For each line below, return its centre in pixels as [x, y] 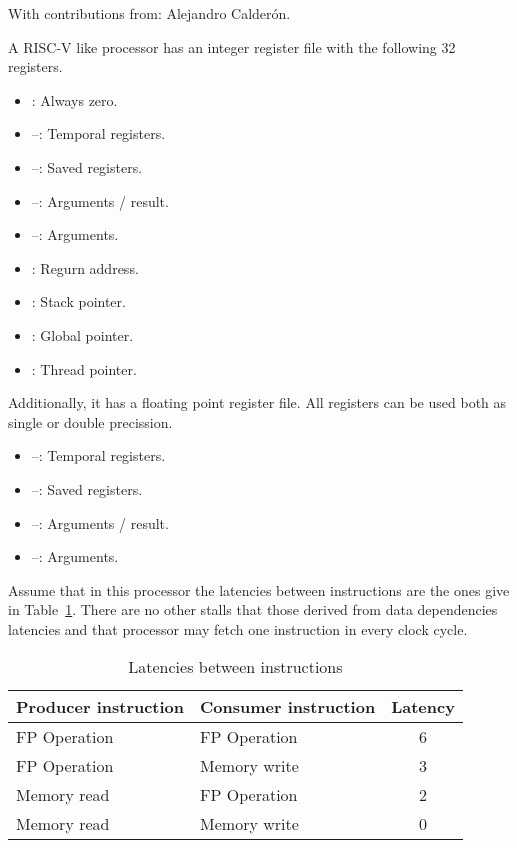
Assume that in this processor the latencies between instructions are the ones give [259, 589]
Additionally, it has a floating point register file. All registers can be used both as [257, 402]
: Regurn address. [85, 267]
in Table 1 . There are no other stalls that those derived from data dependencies [253, 609]
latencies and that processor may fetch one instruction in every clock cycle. [238, 628]
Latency [423, 707]
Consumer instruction [288, 707]
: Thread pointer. [84, 368]
